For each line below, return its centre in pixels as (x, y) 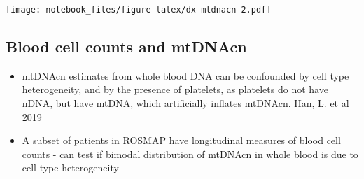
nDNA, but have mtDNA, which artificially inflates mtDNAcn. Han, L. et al (185, 103)
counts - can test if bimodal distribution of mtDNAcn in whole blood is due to (190, 153)
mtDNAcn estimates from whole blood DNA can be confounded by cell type (185, 75)
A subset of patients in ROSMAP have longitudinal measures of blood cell (181, 140)
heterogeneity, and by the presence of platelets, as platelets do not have (175, 89)
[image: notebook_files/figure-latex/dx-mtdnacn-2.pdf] (139, 10)
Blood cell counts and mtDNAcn (126, 46)
